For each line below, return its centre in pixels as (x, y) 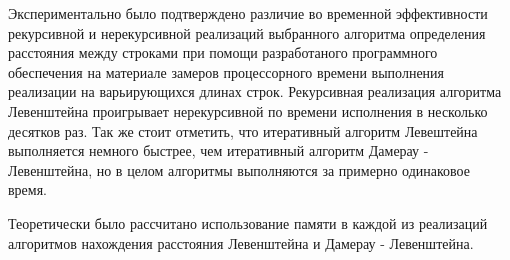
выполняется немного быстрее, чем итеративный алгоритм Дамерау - (218, 150)
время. (28, 189)
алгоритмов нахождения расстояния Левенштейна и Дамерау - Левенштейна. (241, 242)
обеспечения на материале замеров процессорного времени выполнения (226, 71)
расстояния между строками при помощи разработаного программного (223, 52)
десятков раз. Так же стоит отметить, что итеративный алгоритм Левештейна (243, 130)
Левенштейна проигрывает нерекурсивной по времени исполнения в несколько (248, 110)
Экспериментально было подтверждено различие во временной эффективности (248, 13)
